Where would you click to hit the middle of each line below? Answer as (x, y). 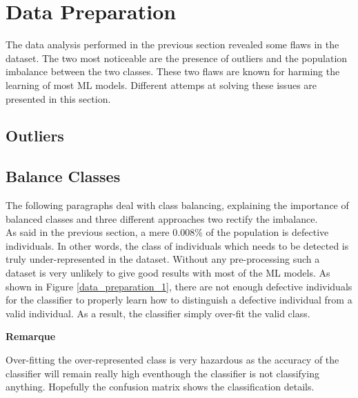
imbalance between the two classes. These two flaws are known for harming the (173, 71)
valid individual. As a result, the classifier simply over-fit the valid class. (158, 313)
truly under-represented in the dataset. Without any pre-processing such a (163, 259)
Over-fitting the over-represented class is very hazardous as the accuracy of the (172, 360)
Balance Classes (63, 176)
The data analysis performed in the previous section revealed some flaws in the (172, 44)
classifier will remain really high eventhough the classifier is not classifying (162, 373)
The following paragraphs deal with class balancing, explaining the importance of (177, 205)
